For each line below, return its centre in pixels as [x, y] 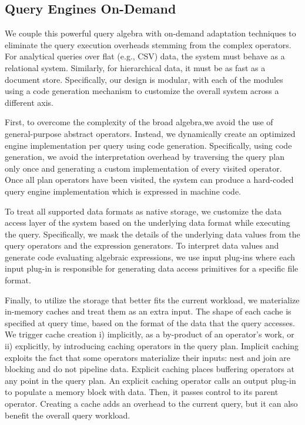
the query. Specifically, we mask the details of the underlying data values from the [152, 234]
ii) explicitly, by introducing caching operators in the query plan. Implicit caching [152, 346]
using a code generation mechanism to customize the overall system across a [142, 91]
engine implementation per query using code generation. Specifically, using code [148, 145]
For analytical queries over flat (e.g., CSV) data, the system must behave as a [145, 56]
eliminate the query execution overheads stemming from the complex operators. [148, 44]
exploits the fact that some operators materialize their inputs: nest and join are [148, 357]
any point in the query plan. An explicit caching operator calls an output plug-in [150, 380]
